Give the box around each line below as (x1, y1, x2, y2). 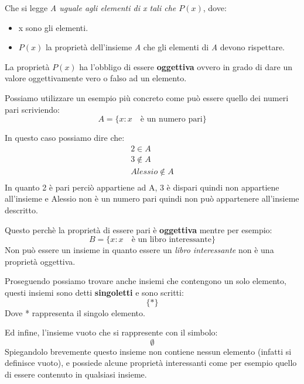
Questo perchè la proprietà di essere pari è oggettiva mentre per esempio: (5, 223, 272, 236)
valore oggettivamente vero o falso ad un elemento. (5, 72, 187, 84)
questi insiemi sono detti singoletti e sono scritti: (5, 286, 184, 299)
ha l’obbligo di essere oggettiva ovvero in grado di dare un (79, 60, 293, 72)
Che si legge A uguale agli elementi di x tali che (5, 2, 176, 13)
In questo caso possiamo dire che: (5, 132, 125, 144)
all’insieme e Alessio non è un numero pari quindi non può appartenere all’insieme (5, 192, 299, 205)
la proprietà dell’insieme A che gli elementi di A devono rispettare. (45, 41, 285, 53)
